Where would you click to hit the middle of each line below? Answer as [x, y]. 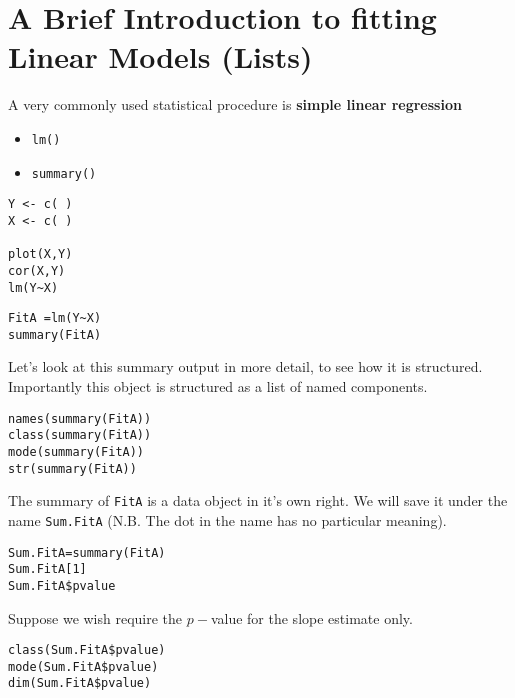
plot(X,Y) [40, 254]
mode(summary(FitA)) [76, 451]
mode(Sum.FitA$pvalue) [83, 666]
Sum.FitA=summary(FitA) [87, 552]
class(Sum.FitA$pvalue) [87, 650]
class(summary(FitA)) [80, 435]
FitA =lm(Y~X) [55, 318]
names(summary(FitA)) [80, 418]
